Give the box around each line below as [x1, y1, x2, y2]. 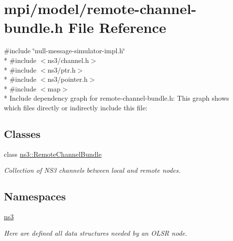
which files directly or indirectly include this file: [4, 102, 148, 112]
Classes [4, 126, 41, 141]
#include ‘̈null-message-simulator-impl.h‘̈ [4, 45, 125, 56]
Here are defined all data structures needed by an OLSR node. [4, 227, 187, 238]
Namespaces [4, 189, 66, 204]
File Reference [68, 17, 166, 37]
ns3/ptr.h [47, 64, 76, 75]
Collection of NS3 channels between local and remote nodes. [4, 165, 181, 175]
